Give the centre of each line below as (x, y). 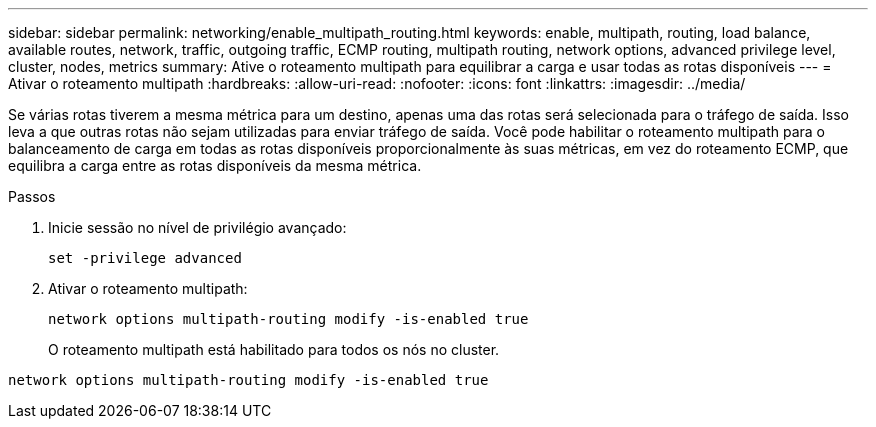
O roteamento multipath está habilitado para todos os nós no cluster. (274, 349)
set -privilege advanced (145, 258)
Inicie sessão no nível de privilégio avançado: (197, 227)
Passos (32, 196)
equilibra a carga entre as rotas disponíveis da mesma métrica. (215, 165)
